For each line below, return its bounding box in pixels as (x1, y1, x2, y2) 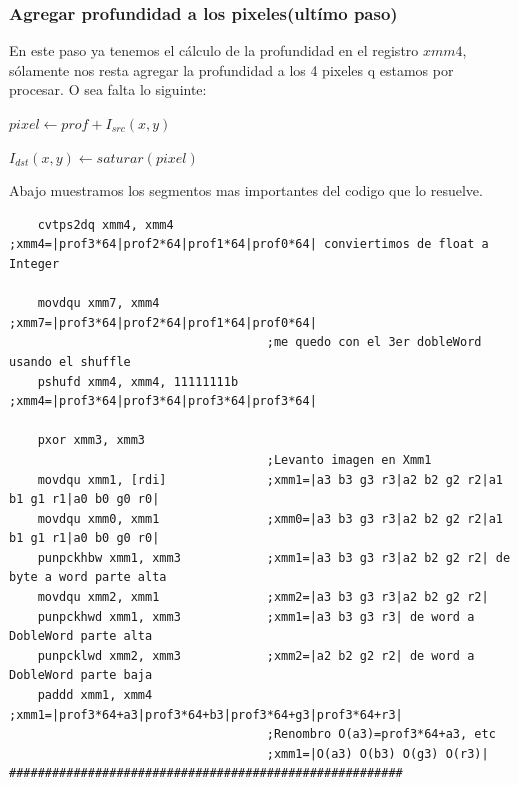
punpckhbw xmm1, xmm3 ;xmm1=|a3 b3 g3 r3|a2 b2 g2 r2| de (37, 550, 511, 565)
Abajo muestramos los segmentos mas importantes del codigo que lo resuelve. (9, 180, 483, 201)
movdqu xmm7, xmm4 (37, 296, 160, 311)
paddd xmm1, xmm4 (37, 688, 153, 703)
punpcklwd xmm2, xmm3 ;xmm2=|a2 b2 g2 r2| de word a (37, 648, 475, 663)
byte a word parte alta (9, 570, 167, 585)
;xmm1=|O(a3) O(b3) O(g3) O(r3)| (266, 746, 489, 761)
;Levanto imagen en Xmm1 (266, 452, 432, 467)
